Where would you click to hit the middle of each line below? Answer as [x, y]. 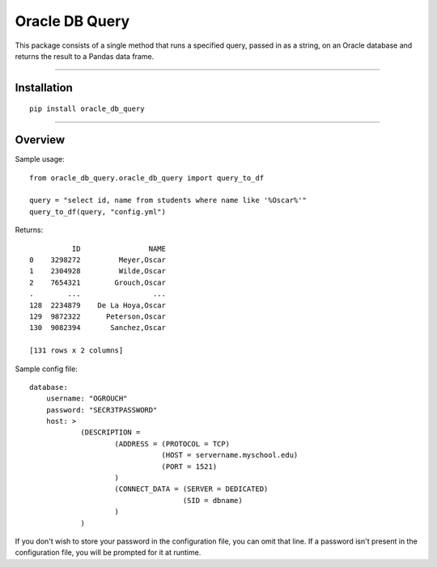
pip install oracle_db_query [87, 109]
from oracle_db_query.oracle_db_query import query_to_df [147, 178]
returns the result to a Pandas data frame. [85, 56]
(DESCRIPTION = [110, 432]
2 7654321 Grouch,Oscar [98, 282]
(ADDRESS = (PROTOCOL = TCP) [172, 444]
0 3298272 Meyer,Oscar [98, 260]
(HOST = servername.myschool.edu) [230, 455]
